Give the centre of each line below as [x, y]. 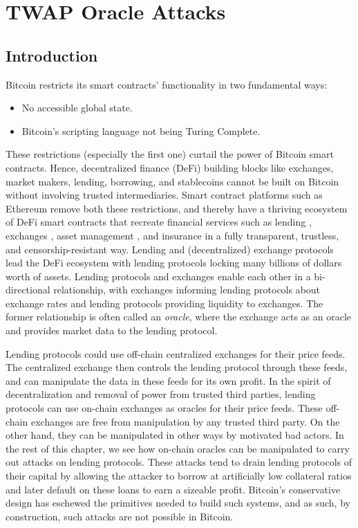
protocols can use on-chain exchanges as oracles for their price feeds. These [164, 408]
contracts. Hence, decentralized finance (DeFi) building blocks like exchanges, [170, 167]
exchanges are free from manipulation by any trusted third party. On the [185, 421]
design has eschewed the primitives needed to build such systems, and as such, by [178, 503]
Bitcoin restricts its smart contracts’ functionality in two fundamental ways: [167, 84]
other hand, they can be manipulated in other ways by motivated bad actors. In [175, 435]
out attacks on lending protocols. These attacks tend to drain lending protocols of [179, 462]
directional [28, 290]
